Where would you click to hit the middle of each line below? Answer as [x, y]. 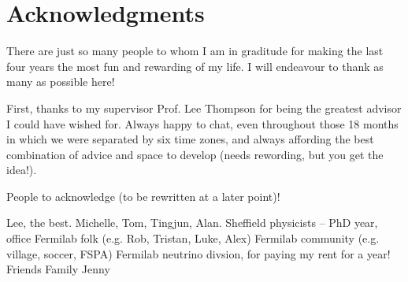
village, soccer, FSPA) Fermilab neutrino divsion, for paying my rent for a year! [198, 253]
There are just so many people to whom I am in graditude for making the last [195, 51]
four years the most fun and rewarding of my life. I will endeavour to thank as [195, 66]
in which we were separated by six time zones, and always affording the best [190, 139]
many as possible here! [61, 82]
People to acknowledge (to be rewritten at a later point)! [143, 196]
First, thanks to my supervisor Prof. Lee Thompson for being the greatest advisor [204, 108]
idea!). [22, 170]
